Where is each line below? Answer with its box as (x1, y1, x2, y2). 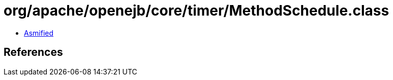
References (4, 46, 63, 59)
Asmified (24, 28, 54, 37)
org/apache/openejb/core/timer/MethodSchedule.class (4, 2, 389, 19)
